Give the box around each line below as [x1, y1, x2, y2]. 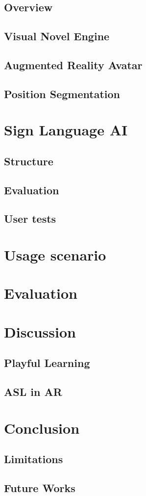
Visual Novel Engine [4, 28, 110, 44]
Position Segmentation [4, 86, 120, 101]
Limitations [4, 451, 63, 467]
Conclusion [4, 418, 80, 438]
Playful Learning [4, 355, 90, 370]
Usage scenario [4, 245, 106, 265]
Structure [4, 153, 53, 168]
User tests [4, 211, 56, 226]
